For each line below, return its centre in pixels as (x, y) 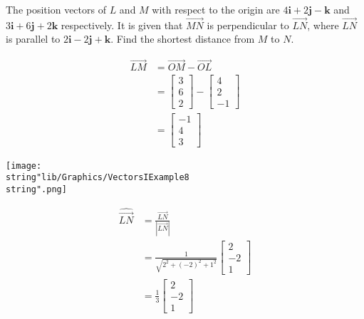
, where (323, 25)
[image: (24, 166)
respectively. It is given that (122, 25)
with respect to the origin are (216, 9)
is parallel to (33, 39)
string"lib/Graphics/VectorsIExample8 (98, 178)
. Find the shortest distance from (183, 39)
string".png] (36, 189)
